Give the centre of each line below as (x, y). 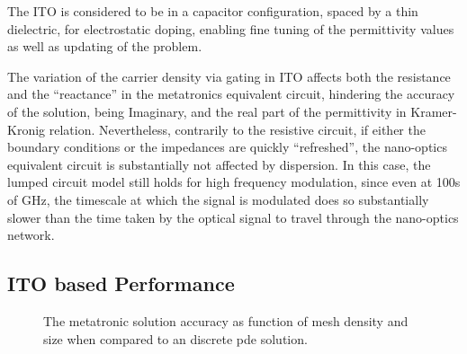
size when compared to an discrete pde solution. (175, 338)
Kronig (27, 129)
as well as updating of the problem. (105, 46)
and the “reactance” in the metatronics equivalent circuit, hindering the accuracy (231, 94)
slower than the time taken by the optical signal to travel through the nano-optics (233, 217)
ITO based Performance (121, 283)
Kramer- (434, 111)
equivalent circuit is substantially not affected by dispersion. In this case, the (219, 164)
